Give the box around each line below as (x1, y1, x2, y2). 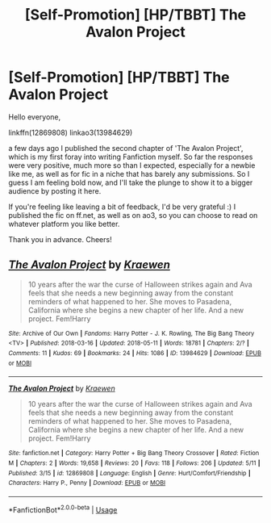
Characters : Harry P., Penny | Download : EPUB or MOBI (8, 479, 166, 487)
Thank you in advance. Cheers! (8, 234, 112, 244)
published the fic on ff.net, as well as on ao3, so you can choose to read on (8, 210, 258, 220)
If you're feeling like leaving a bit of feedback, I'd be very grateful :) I (8, 202, 236, 211)
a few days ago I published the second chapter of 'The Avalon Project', (8, 143, 244, 153)
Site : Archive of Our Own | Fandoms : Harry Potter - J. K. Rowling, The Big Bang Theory (8, 329, 255, 337)
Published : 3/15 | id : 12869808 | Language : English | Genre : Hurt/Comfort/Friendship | (8, 469, 252, 477)
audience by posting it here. (8, 186, 102, 195)
